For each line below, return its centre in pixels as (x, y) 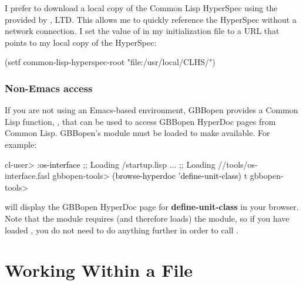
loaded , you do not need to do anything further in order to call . (122, 230)
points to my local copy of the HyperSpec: (81, 42)
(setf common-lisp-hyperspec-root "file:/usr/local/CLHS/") (110, 62)
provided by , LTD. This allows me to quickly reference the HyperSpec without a (151, 19)
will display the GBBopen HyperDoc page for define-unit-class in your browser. (152, 207)
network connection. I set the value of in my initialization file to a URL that (142, 31)
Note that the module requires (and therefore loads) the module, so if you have (147, 218)
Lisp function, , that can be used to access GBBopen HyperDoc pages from (140, 121)
